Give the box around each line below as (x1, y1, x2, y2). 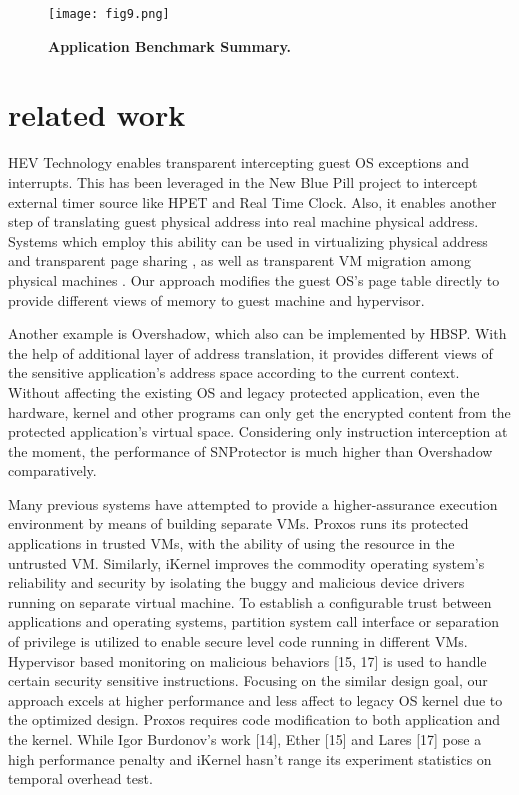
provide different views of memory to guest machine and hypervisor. (8, 289, 425, 310)
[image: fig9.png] (48, 7, 170, 21)
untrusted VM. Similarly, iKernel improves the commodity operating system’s (8, 552, 485, 573)
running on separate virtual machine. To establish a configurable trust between (8, 591, 492, 612)
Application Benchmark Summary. (48, 35, 292, 56)
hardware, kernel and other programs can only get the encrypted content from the (8, 401, 511, 422)
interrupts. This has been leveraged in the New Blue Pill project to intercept (8, 171, 478, 192)
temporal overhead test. (8, 768, 153, 789)
